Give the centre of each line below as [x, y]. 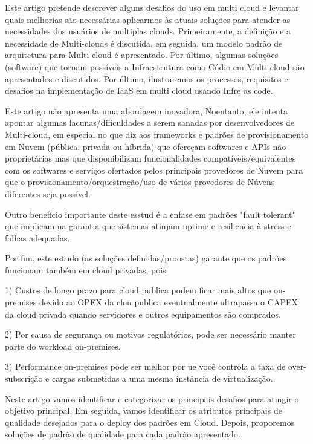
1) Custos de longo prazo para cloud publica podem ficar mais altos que [138, 290]
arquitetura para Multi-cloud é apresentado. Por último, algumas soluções [142, 55]
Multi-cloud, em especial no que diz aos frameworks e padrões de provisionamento [157, 134]
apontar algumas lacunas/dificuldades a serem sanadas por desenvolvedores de [150, 122]
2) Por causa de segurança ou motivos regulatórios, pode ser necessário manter [150, 334]
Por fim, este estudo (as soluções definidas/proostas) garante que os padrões [146, 258]
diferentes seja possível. [48, 193]
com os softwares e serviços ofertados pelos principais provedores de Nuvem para [154, 170]
